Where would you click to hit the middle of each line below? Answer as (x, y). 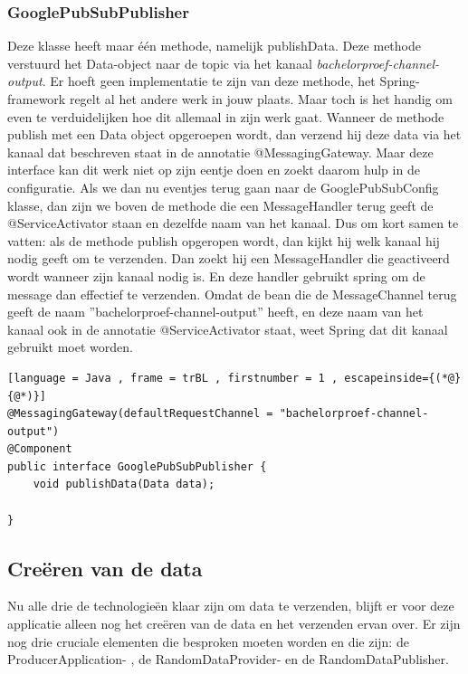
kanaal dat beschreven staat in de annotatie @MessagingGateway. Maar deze (220, 152)
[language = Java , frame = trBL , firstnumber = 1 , (173, 378)
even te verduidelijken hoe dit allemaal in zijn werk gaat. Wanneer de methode (226, 116)
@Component (40, 449)
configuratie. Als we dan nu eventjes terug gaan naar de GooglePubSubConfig (223, 187)
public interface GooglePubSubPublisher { (137, 466)
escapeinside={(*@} (403, 378)
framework (37, 99)
